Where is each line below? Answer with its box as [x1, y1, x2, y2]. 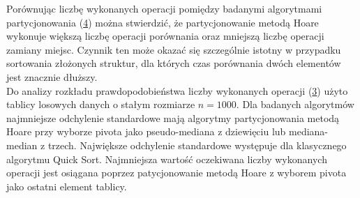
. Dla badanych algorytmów [236, 97, 354, 112]
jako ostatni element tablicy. [6, 178, 127, 193]
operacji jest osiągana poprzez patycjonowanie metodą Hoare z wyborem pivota [6, 165, 347, 180]
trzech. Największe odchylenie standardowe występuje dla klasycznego [47, 137, 347, 152]
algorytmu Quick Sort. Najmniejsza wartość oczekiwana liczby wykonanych [6, 151, 327, 166]
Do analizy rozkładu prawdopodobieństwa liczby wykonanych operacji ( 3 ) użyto [6, 83, 348, 98]
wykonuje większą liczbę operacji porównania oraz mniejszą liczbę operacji [6, 29, 324, 43]
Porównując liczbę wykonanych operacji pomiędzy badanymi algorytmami [6, 1, 322, 15]
